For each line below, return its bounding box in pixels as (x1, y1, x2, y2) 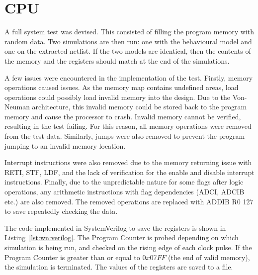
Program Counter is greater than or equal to (4, 252, 140, 262)
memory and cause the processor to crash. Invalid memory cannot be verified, (4, 111, 241, 121)
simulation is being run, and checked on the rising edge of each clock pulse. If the (4, 242, 252, 252)
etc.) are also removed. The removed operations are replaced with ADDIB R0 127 (4, 196, 254, 206)
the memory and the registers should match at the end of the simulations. (4, 55, 230, 66)
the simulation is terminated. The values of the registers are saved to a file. (4, 262, 233, 272)
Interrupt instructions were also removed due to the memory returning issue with (4, 157, 252, 168)
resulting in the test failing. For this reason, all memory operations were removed (4, 121, 252, 131)
